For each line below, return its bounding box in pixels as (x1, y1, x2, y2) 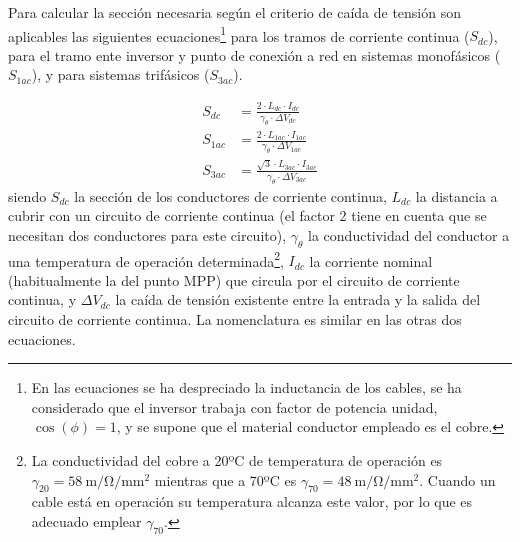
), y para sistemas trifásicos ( (31, 64, 210, 85)
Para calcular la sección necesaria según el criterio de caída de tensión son (8, 2, 461, 22)
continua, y (8, 289, 77, 310)
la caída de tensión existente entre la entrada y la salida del (115, 289, 481, 310)
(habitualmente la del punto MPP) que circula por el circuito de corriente (8, 269, 460, 290)
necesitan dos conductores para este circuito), (8, 224, 287, 245)
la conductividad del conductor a (308, 224, 510, 245)
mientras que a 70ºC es (154, 469, 297, 490)
